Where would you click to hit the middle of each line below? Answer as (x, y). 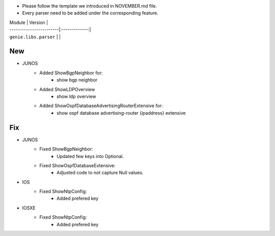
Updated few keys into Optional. (90, 156)
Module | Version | (29, 22)
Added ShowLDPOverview (67, 89)
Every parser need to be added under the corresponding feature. (90, 13)
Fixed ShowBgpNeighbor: (66, 149)
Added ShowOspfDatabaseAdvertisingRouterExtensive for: (101, 106)
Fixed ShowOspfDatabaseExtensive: (77, 165)
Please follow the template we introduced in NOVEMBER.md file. (90, 6)
